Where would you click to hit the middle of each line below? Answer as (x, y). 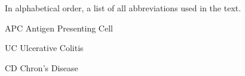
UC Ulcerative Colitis (44, 48)
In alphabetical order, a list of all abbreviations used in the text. (123, 8)
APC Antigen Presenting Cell (59, 28)
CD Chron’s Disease (42, 67)
